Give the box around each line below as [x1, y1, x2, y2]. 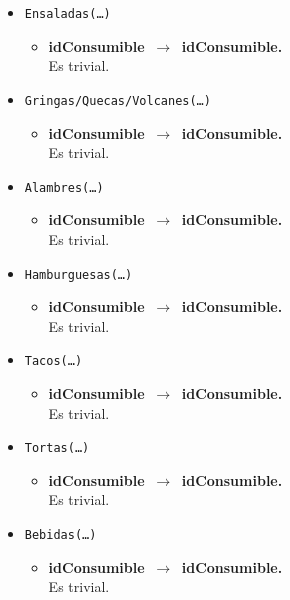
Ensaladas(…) [24, 7, 111, 21]
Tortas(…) [24, 441, 90, 456]
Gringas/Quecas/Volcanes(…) [24, 93, 211, 108]
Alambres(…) [24, 180, 104, 195]
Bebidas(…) [24, 528, 97, 543]
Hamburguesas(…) [24, 267, 133, 282]
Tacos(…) [24, 354, 83, 369]
